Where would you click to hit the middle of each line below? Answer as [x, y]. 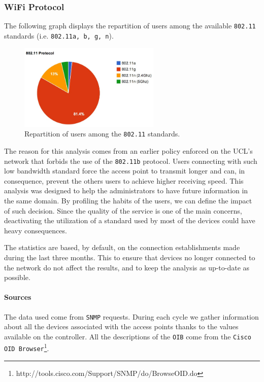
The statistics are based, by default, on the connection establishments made [122, 247]
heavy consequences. [36, 230]
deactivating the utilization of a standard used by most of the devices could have [130, 220]
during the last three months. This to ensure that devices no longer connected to [130, 257]
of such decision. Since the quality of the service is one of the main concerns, [123, 210]
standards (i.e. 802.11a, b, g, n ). [59, 35]
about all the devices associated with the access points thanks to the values [121, 326]
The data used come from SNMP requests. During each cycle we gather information [131, 316]
